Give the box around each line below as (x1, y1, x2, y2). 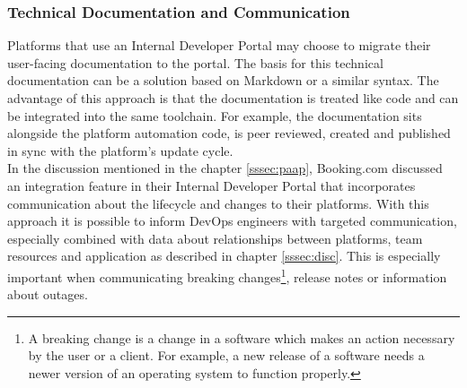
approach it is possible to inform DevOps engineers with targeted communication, (7, 211, 457, 230)
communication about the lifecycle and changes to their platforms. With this (7, 194, 429, 212)
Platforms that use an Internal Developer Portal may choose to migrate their (7, 36, 431, 55)
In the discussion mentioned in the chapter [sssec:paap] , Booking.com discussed (7, 159, 443, 177)
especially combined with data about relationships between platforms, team (7, 228, 423, 247)
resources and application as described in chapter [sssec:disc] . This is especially (7, 246, 441, 265)
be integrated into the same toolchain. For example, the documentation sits (7, 106, 422, 125)
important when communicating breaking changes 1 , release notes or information (7, 264, 447, 286)
